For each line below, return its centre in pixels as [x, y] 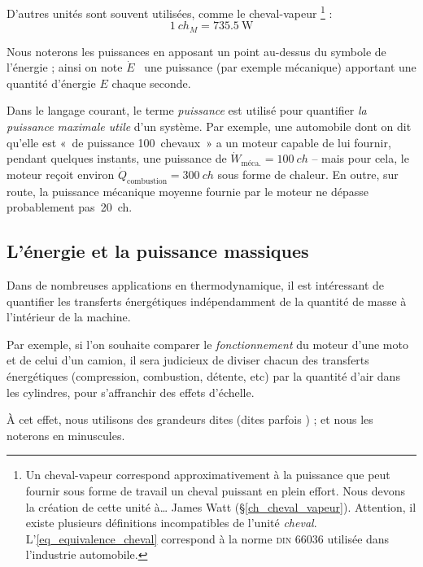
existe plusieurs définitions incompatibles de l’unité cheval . [171, 523]
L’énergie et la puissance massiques [158, 251]
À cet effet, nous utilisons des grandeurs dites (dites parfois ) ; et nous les [190, 419]
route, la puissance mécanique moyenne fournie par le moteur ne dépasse [188, 191]
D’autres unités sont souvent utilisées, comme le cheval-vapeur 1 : [170, 12]
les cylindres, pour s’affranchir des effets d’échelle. [131, 392]
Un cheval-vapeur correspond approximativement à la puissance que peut [208, 475]
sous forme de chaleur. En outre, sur [308, 174]
